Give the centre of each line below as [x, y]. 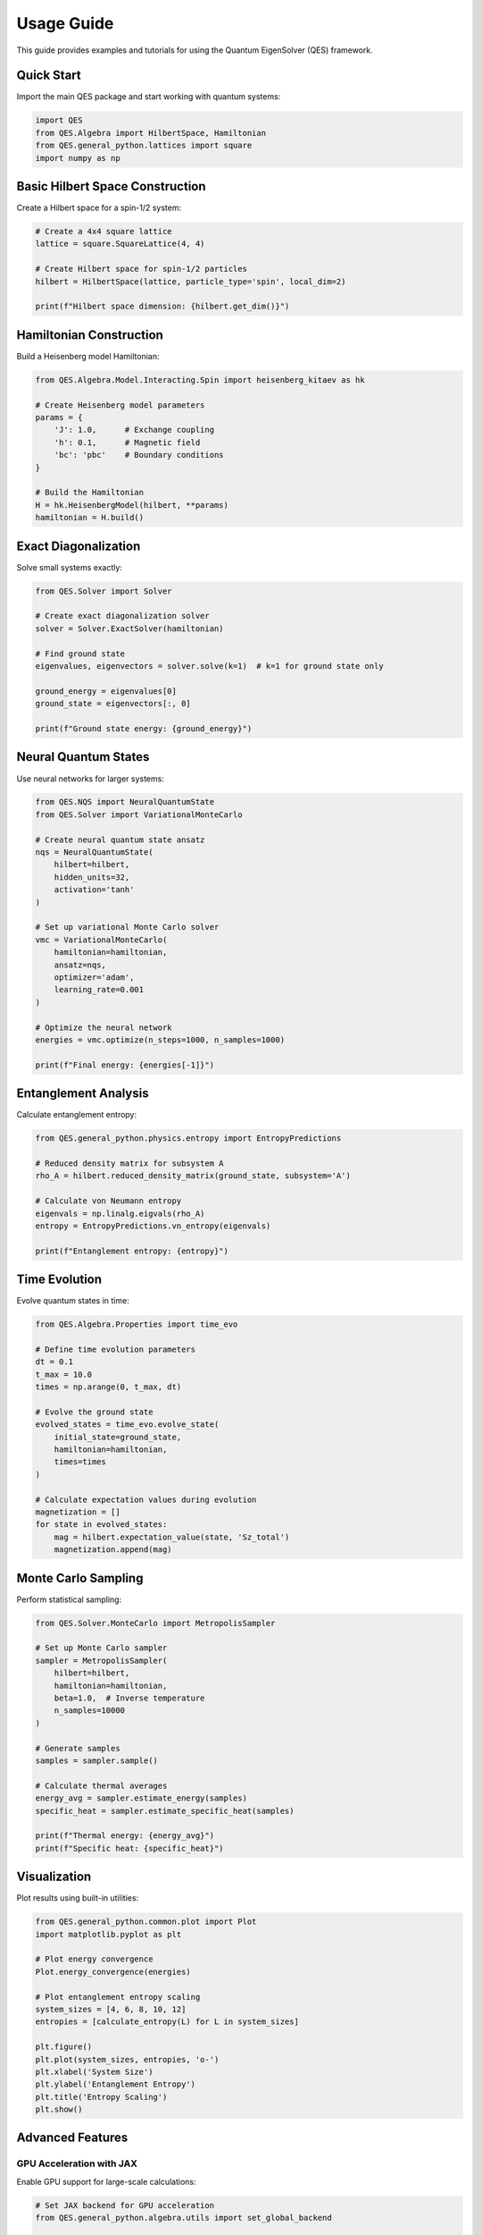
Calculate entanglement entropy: [77, 1115]
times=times [80, 1462]
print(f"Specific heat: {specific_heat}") [129, 1848]
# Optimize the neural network [104, 1027]
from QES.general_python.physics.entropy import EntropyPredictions [188, 1139]
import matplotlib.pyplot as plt [108, 1934]
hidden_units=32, [92, 877]
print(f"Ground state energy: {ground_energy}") [144, 729]
